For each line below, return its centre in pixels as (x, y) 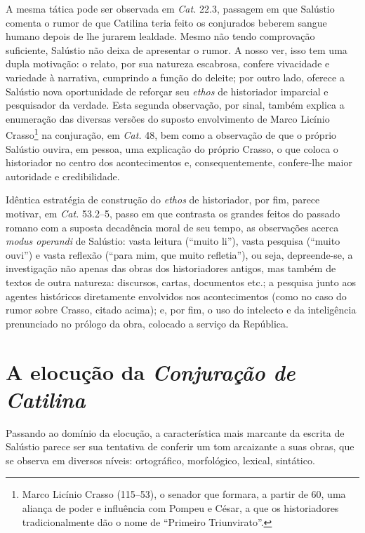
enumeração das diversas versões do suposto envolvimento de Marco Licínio (168, 118)
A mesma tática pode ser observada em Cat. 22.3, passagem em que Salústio (170, 8)
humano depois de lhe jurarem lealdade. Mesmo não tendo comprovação (160, 36)
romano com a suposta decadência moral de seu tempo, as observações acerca (172, 227)
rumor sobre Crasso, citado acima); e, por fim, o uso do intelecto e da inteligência (181, 310)
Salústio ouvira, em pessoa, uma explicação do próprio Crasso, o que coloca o (172, 148)
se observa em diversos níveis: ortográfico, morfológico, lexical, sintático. (160, 460)
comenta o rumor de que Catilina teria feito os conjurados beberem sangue (166, 22)
